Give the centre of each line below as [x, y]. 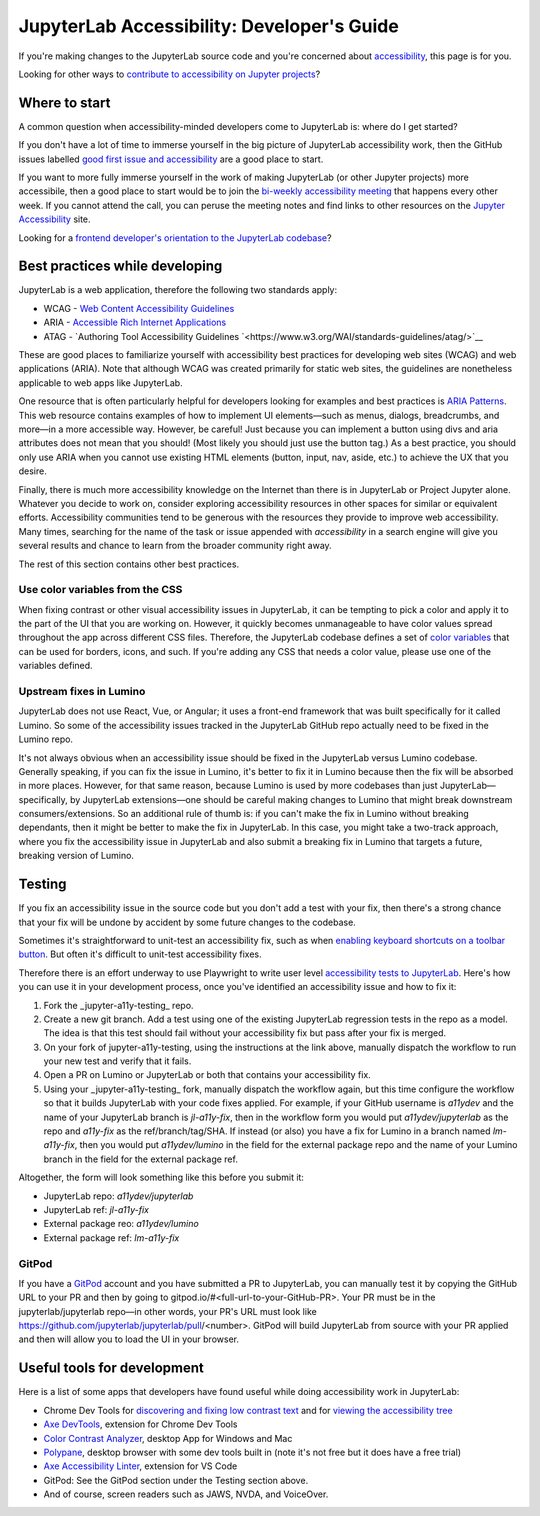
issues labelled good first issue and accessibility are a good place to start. [171, 159]
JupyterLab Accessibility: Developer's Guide [208, 26]
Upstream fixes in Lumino [82, 691]
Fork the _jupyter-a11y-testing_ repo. [118, 1005]
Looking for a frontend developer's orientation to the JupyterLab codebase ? [175, 237]
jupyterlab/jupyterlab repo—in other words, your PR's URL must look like [167, 1311]
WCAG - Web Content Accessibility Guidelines [139, 308]
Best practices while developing [120, 266]
